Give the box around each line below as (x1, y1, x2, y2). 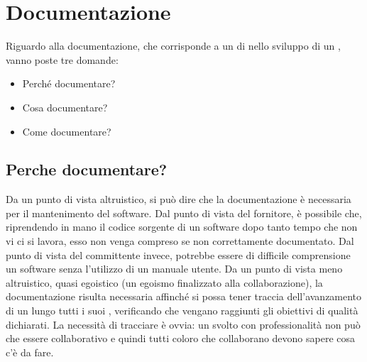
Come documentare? (22, 124, 111, 138)
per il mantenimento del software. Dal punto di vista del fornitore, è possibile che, (6, 205, 362, 220)
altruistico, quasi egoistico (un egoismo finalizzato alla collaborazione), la (6, 275, 323, 290)
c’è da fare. (6, 344, 54, 359)
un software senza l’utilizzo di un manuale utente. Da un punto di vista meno (6, 261, 343, 276)
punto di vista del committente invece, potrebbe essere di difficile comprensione (6, 247, 351, 262)
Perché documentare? (22, 76, 116, 91)
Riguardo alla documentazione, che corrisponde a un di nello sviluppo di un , (6, 38, 341, 53)
